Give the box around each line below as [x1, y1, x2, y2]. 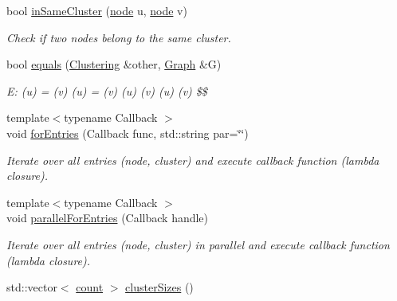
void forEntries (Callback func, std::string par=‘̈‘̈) [6, 124, 249, 141]
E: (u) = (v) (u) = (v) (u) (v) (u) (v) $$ [6, 82, 207, 99]
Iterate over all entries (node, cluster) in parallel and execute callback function [6, 236, 390, 252]
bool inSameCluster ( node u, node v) [6, 2, 187, 18]
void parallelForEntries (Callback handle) [6, 209, 209, 226]
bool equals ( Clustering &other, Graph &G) [6, 56, 222, 72]
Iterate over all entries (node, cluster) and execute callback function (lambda [6, 151, 379, 168]
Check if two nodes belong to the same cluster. [6, 29, 231, 45]
